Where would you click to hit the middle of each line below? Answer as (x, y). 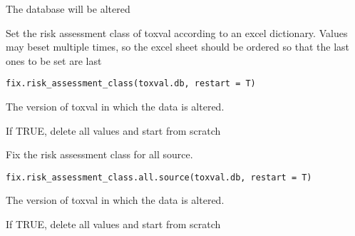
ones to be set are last (54, 60)
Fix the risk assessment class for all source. (99, 154)
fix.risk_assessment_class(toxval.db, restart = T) (131, 84)
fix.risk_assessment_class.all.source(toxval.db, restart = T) (159, 177)
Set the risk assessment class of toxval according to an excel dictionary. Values (177, 32)
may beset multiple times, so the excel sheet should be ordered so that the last (177, 47)
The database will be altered (68, 9)
